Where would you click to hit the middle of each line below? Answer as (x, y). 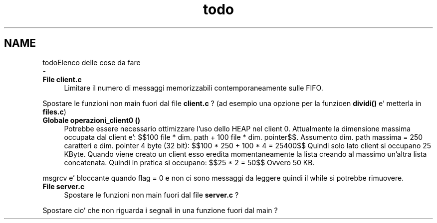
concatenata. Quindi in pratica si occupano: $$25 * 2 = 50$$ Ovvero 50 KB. (189, 162)
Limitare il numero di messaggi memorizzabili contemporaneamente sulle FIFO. (194, 88)
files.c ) (54, 111)
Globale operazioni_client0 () (92, 120)
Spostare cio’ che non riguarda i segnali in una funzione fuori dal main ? (160, 210)
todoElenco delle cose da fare (92, 62)
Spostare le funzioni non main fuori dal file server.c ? (151, 195)
